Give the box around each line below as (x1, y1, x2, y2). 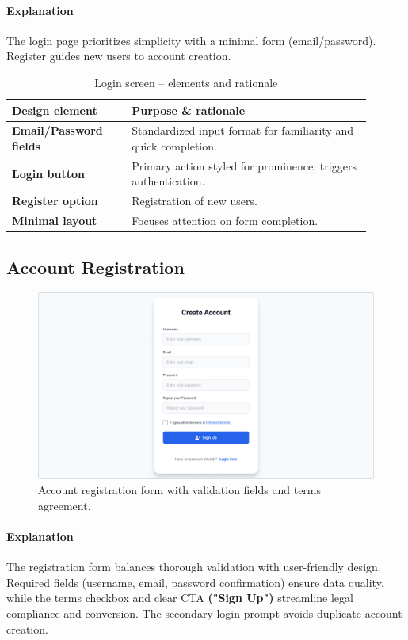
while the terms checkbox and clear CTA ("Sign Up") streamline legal (6, 589, 353, 606)
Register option (12, 192, 98, 209)
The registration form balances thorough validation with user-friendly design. (6, 558, 381, 575)
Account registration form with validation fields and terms (38, 482, 322, 498)
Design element (12, 101, 97, 118)
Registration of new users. (132, 192, 257, 209)
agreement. (38, 497, 91, 513)
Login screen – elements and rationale (94, 74, 278, 90)
